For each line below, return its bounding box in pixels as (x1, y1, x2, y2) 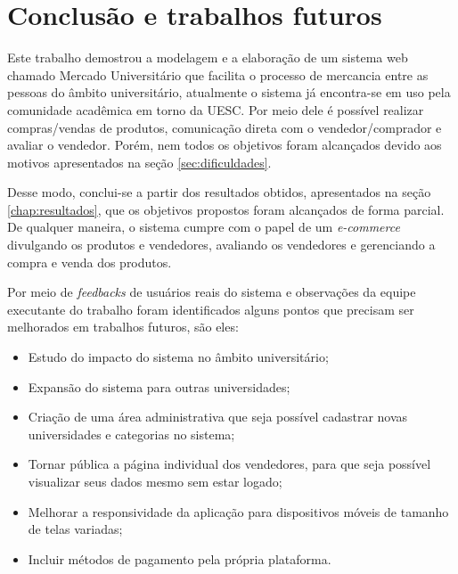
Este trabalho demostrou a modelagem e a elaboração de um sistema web (7, 48, 408, 67)
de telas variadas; (28, 520, 123, 538)
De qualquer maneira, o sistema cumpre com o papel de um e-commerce (7, 217, 400, 236)
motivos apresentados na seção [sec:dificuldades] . (7, 152, 272, 171)
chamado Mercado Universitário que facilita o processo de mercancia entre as (7, 65, 429, 84)
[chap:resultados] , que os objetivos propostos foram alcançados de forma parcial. (7, 200, 445, 218)
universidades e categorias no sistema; (28, 424, 235, 443)
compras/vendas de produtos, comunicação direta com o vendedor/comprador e (7, 118, 442, 136)
